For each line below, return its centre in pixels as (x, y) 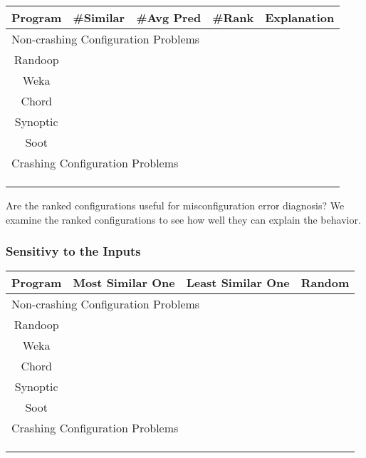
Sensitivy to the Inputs (73, 251)
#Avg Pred (169, 17)
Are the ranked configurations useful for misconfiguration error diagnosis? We (175, 205)
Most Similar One (124, 283)
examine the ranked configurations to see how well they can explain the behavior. (183, 219)
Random (325, 283)
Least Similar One (238, 283)
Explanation (300, 17)
